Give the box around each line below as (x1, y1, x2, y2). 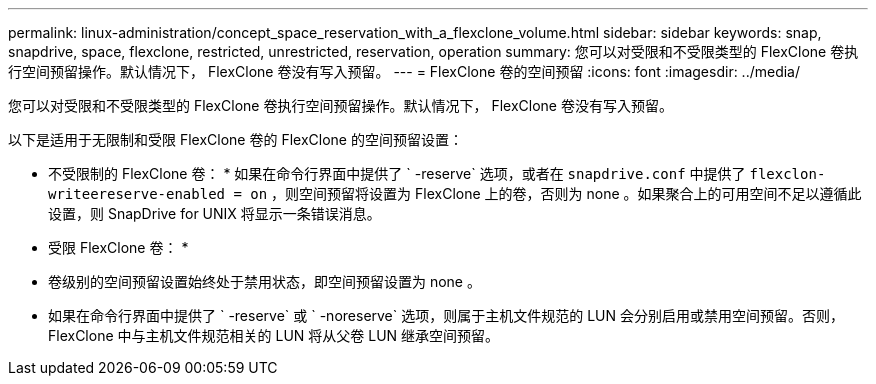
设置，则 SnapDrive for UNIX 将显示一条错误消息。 (48, 205, 381, 222)
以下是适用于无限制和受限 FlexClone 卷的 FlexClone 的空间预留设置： (8, 131, 463, 148)
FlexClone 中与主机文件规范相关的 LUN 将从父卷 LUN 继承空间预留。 (48, 327, 500, 344)
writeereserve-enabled (48, 186, 226, 202)
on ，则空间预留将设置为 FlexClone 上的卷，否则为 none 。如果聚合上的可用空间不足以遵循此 (250, 185, 862, 202)
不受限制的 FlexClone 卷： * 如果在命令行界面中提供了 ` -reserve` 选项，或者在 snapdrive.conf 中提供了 (48, 165, 746, 182)
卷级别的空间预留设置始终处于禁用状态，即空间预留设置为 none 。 (48, 273, 481, 290)
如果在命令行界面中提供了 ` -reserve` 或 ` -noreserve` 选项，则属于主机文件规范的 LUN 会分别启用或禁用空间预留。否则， (48, 307, 844, 324)
